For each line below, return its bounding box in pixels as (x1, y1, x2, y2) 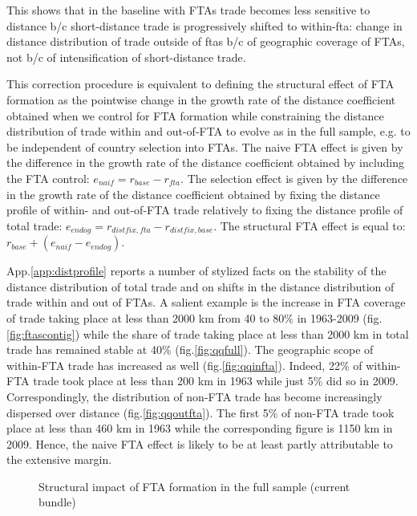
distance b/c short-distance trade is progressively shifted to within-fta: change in (6, 17, 403, 34)
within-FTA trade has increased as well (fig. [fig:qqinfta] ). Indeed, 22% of (6, 356, 362, 373)
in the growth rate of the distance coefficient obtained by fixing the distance (6, 185, 380, 202)
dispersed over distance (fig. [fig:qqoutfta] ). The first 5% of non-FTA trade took (6, 404, 395, 421)
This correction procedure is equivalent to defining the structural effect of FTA (6, 75, 395, 92)
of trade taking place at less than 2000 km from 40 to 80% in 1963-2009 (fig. (6, 309, 383, 326)
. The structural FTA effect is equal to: (213, 217, 406, 234)
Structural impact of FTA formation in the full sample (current (38, 477, 350, 494)
